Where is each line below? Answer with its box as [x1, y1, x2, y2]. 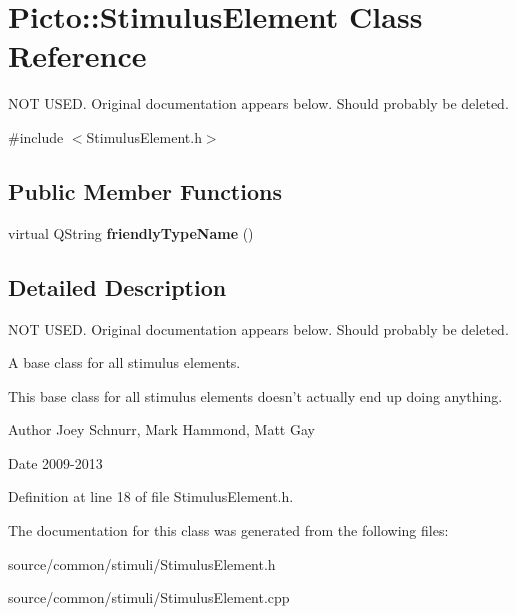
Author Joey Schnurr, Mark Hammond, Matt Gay [8, 419, 315, 440]
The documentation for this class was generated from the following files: [8, 520, 449, 541]
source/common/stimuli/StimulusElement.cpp [8, 587, 290, 608]
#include [8, 126, 64, 147]
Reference [8, 35, 147, 76]
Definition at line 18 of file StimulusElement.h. [8, 486, 294, 507]
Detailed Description [8, 271, 227, 302]
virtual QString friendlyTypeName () [8, 222, 254, 243]
